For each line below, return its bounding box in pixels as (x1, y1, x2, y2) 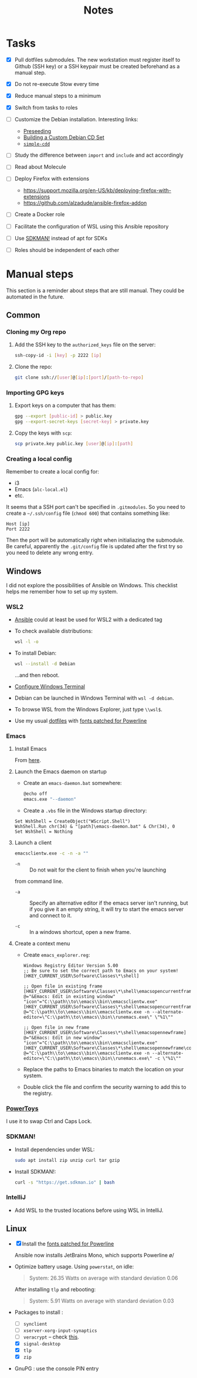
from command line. (14, 878, 63, 885)
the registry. (23, 1090, 53, 1097)
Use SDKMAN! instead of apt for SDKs (14, 234, 107, 241)
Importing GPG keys (6, 388, 64, 396)
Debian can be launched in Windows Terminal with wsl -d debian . (14, 694, 174, 701)
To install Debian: (14, 650, 57, 657)
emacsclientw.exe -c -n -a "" (14, 850, 89, 857)
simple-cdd (23, 141, 50, 147)
